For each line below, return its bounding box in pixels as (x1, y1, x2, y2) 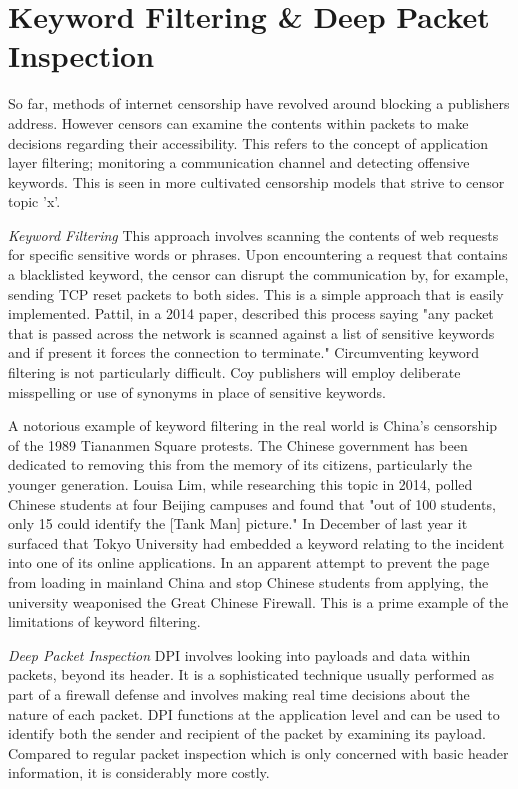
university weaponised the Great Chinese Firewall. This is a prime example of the (8, 591, 509, 612)
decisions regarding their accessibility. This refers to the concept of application (8, 132, 489, 153)
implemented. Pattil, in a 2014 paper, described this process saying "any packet (8, 303, 494, 324)
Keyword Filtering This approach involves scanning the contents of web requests (8, 224, 499, 245)
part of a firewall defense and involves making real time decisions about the (8, 683, 470, 704)
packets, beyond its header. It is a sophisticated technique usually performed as (8, 664, 494, 685)
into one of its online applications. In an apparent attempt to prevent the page (8, 552, 490, 573)
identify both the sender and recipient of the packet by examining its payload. (8, 723, 486, 744)
